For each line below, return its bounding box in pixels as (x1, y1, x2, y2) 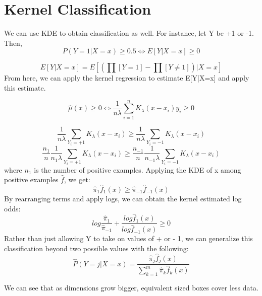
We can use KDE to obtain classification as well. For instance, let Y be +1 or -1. (4, 28, 254, 38)
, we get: (64, 174, 90, 185)
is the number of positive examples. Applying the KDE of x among (34, 164, 241, 175)
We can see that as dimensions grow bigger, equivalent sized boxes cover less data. (4, 282, 258, 293)
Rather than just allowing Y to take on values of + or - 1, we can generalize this (4, 233, 253, 244)
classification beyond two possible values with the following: (4, 243, 189, 254)
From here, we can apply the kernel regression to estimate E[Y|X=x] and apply (4, 72, 249, 83)
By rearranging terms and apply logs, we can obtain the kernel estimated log (4, 193, 242, 203)
